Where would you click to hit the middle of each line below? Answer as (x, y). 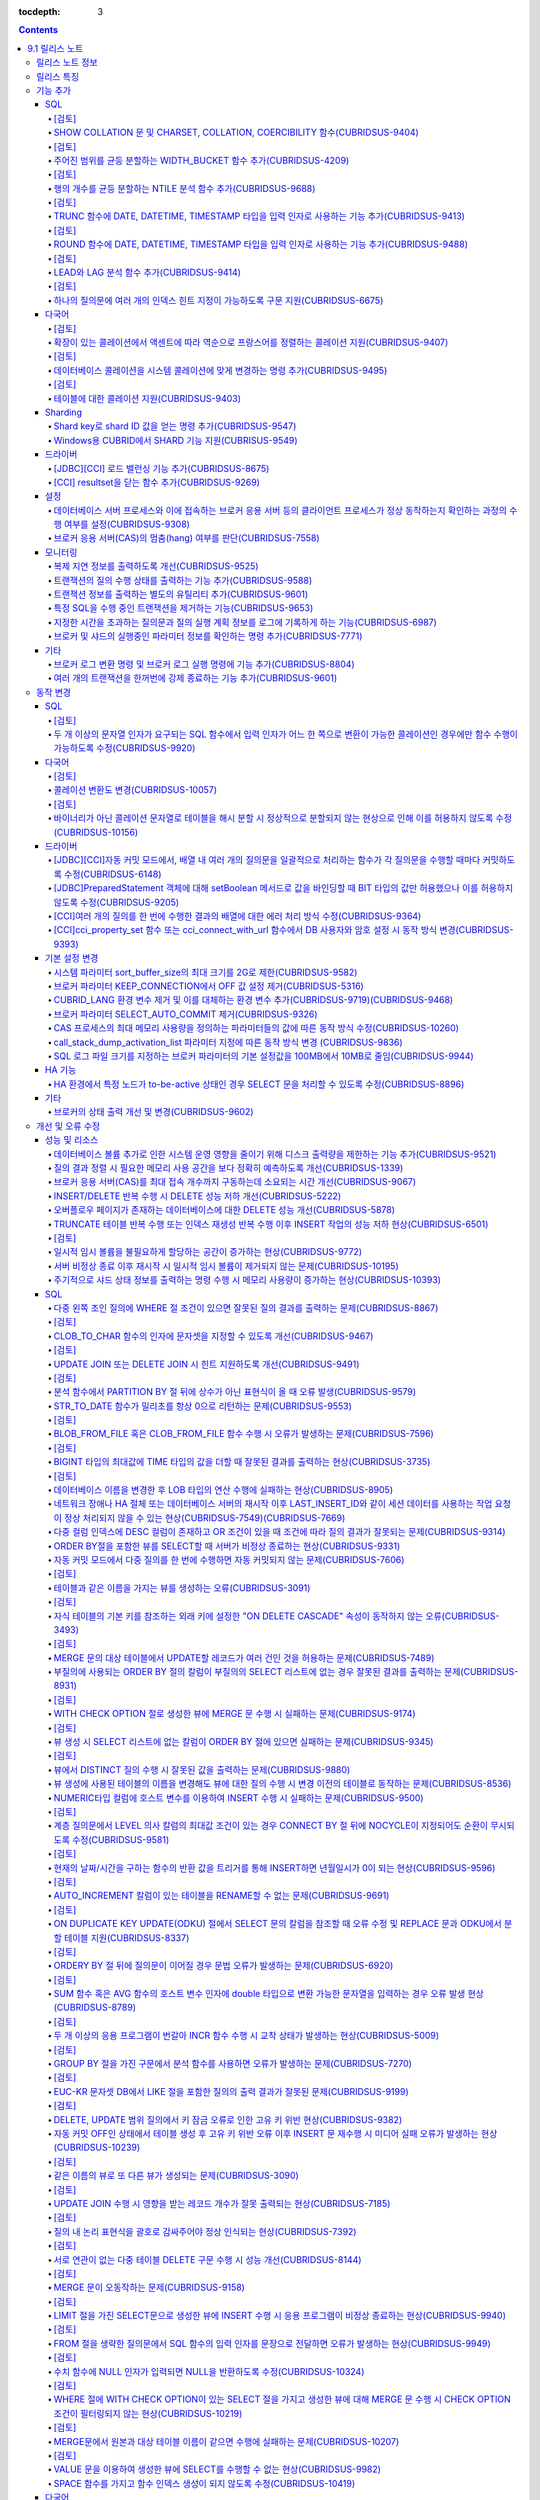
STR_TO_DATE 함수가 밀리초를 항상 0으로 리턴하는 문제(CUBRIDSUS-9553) (202, 1406)
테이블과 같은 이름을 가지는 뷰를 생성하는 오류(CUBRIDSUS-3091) (182, 1587)
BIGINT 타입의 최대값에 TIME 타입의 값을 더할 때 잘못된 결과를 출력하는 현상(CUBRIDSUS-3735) (242, 1462)
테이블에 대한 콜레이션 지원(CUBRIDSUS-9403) (147, 398)
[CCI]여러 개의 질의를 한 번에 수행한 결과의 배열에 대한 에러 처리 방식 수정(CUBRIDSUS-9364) (237, 916)
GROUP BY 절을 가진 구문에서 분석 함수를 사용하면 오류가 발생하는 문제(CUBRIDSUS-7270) (232, 2064)
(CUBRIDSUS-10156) (96, 832)
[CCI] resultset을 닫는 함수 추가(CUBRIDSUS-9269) (156, 482)
